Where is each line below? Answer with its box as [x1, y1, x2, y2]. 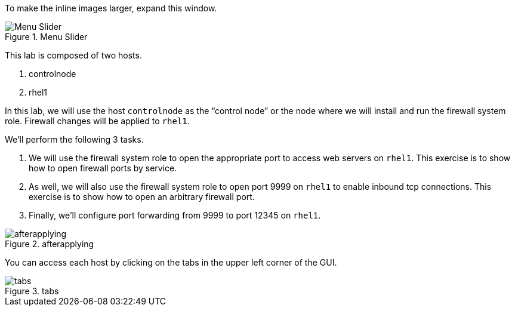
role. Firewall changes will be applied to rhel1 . [5, 116, 190, 126]
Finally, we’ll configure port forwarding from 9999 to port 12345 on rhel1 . [29, 210, 321, 220]
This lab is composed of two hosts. [5, 50, 142, 60]
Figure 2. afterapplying [5, 239, 94, 249]
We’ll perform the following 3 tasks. [5, 134, 144, 144]
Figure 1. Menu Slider [5, 32, 88, 42]
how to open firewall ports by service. [29, 163, 177, 173]
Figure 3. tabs [5, 286, 59, 296]
